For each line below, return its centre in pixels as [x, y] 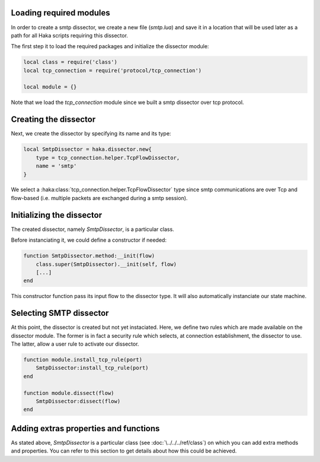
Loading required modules [61, 13]
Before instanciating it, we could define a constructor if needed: [89, 240]
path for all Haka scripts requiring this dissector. [70, 35]
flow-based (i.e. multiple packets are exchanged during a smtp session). [99, 198]
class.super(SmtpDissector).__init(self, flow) [106, 264]
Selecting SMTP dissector [60, 313]
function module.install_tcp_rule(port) [83, 360]
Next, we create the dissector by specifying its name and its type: [91, 134]
